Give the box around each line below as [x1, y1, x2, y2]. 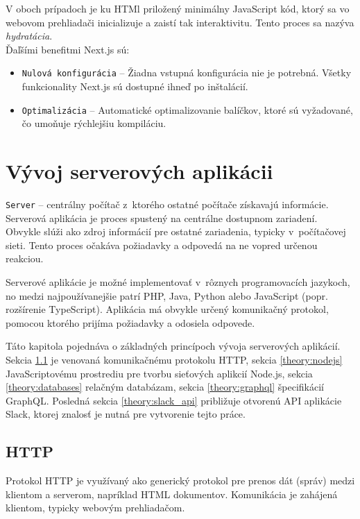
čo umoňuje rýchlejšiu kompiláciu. [22, 116, 166, 130]
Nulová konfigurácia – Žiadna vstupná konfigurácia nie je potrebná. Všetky [22, 65, 352, 80]
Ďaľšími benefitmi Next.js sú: [6, 42, 130, 56]
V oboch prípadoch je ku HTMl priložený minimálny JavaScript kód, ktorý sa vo [6, 1, 350, 15]
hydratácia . [6, 28, 53, 43]
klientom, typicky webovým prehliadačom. [6, 500, 185, 515]
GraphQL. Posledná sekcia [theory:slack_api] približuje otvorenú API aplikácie [6, 393, 342, 407]
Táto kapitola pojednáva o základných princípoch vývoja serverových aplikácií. [6, 339, 341, 353]
